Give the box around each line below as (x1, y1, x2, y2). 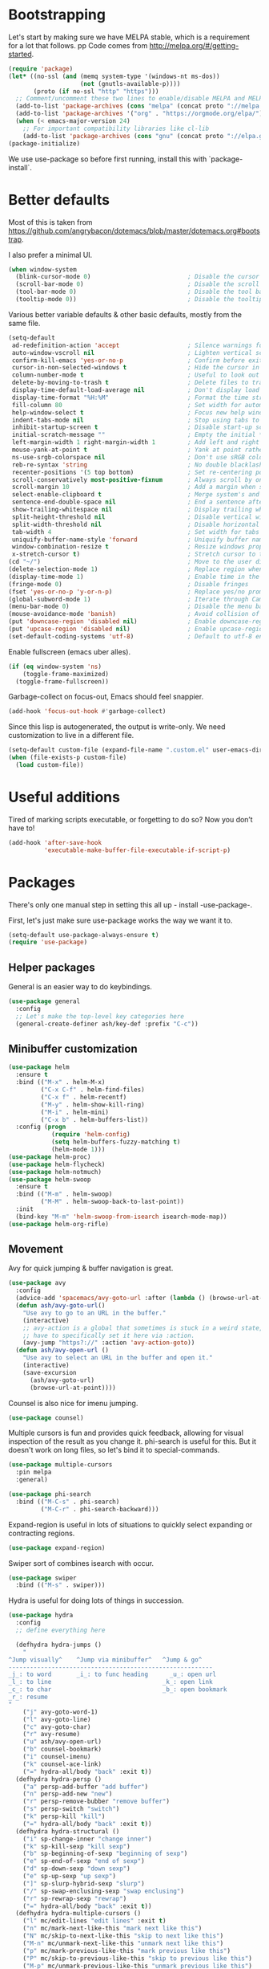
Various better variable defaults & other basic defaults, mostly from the (8, 309, 243, 319)
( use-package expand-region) (8, 1543, 106, 1551)
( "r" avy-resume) (22, 1731, 81, 1739)
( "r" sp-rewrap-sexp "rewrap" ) (22, 1894, 127, 1902)
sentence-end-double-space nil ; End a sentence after (11, 498, 267, 507)
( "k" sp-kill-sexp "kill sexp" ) (22, 1842, 130, 1850)
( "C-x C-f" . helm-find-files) (40, 1086, 146, 1094)
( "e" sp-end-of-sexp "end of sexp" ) (22, 1857, 146, 1865)
